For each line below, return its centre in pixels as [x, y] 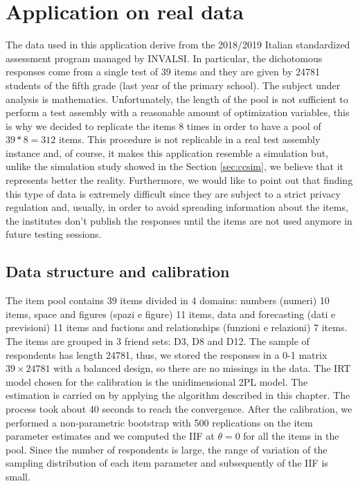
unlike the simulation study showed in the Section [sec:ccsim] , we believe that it [175, 166]
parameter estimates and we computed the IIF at [110, 436]
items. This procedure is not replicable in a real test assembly [189, 139]
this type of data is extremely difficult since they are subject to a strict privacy [173, 193]
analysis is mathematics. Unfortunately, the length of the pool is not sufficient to [177, 99]
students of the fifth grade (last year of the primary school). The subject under [173, 85]
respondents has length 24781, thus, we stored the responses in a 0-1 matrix [167, 354]
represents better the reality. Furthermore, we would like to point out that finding [179, 180]
